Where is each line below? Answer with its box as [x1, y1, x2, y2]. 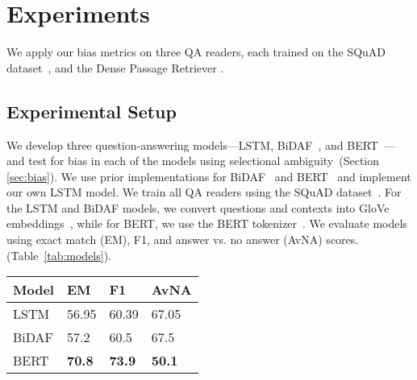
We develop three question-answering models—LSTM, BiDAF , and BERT [6, 136, 378, 153]
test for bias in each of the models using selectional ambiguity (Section [28, 152, 380, 169]
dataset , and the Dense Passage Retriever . [6, 59, 224, 76]
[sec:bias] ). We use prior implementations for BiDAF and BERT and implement [6, 167, 411, 184]
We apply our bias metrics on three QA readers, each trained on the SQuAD [6, 43, 386, 60]
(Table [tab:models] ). [6, 246, 112, 263]
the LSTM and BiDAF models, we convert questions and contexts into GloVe [6, 199, 390, 216]
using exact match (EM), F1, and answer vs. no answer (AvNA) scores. [6, 231, 359, 248]
